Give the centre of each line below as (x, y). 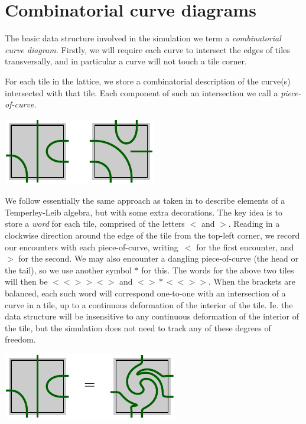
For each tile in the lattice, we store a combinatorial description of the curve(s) (148, 81)
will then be (26, 281)
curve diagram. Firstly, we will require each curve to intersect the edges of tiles (147, 49)
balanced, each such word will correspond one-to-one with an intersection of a (145, 293)
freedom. (20, 339)
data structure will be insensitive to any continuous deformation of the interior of (152, 316)
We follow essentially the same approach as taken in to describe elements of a (145, 200)
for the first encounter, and (245, 247)
